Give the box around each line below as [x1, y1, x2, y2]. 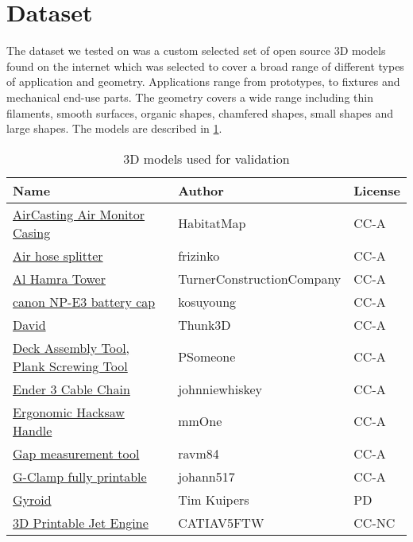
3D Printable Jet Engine [13, 513, 149, 532]
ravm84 [178, 443, 219, 463]
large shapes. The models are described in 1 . [6, 120, 222, 137]
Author [178, 180, 224, 199]
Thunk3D [178, 315, 231, 334]
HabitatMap [178, 214, 246, 233]
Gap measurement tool [13, 443, 140, 463]
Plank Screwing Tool [13, 356, 128, 375]
